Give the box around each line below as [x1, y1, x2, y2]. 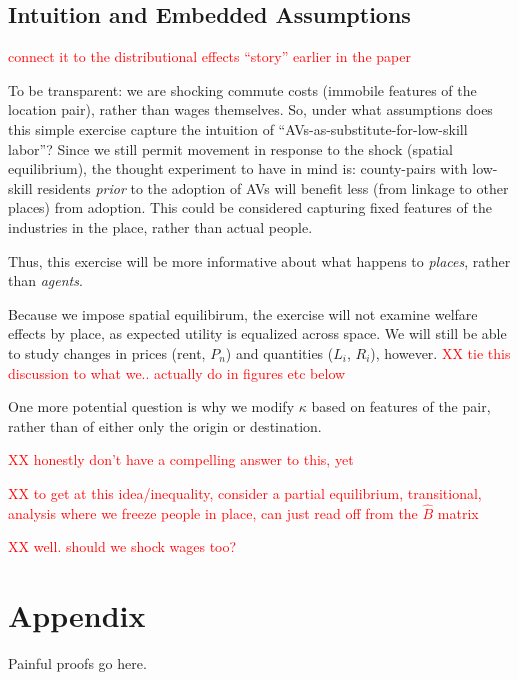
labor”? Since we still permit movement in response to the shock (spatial [8, 138, 453, 159]
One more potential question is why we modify [8, 396, 295, 417]
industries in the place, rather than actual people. [8, 216, 313, 237]
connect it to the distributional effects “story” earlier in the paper [8, 46, 411, 67]
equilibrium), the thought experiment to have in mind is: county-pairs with [8, 158, 468, 179]
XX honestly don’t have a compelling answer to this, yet [8, 449, 354, 470]
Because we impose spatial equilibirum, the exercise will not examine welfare [8, 303, 478, 324]
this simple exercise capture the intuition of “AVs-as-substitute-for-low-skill [8, 118, 468, 139]
